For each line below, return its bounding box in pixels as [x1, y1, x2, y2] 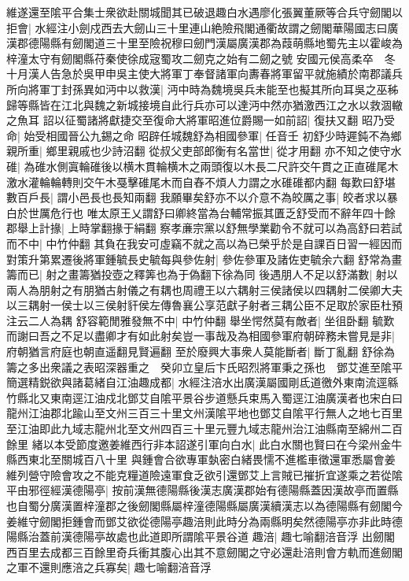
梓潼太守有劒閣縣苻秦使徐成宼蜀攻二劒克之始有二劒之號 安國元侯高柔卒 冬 [6, 50, 396, 66]
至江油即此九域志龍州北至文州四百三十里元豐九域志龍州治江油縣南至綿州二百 [6, 420, 403, 437]
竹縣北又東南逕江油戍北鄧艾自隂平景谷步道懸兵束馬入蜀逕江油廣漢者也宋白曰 [6, 389, 403, 405]
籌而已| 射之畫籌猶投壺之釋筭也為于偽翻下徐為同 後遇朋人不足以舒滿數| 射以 [6, 266, 398, 283]
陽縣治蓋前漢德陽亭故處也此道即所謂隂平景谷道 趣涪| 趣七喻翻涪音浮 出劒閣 [6, 528, 395, 545]
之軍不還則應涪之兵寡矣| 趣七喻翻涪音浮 [6, 559, 212, 575]
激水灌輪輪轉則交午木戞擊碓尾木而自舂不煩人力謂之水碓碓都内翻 [6, 173, 337, 190]
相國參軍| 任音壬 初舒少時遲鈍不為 [215, 127, 391, 143]
